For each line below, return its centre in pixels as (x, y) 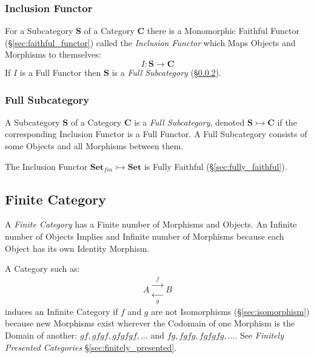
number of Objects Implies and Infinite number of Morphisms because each (145, 236)
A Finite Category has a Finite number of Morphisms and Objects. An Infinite (151, 224)
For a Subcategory (39, 31)
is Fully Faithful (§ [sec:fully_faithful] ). (215, 166)
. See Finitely (259, 335)
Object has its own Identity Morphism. (77, 248)
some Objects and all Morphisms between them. (94, 146)
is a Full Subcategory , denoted (189, 122)
